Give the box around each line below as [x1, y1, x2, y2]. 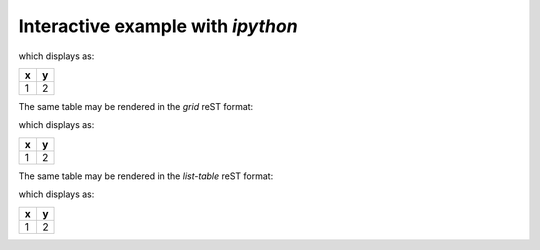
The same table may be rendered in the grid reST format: [18, 100, 254, 112]
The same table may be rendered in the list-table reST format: [18, 170, 274, 182]
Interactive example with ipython [18, 15, 299, 37]
